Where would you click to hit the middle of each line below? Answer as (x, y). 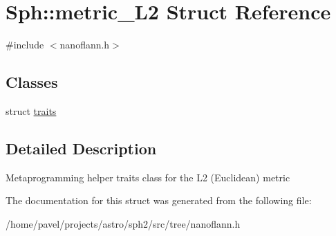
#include (25, 45)
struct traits (31, 110)
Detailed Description (81, 148)
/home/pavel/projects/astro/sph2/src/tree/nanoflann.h (123, 223)
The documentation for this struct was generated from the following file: (159, 200)
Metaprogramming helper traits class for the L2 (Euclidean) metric (148, 177)
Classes (32, 82)
